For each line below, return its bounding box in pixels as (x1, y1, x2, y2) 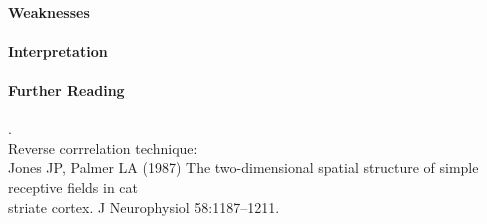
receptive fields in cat (8, 176, 138, 197)
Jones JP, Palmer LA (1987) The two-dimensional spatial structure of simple (8, 157, 479, 178)
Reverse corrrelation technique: (8, 137, 198, 158)
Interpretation (8, 40, 108, 61)
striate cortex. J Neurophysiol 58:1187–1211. (8, 196, 280, 217)
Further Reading (8, 79, 125, 100)
